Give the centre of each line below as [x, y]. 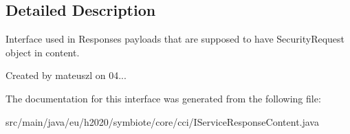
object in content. [43, 52]
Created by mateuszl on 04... [66, 75]
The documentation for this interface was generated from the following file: [163, 98]
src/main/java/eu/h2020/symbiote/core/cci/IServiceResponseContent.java [162, 121]
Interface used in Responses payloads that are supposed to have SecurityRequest [175, 39]
